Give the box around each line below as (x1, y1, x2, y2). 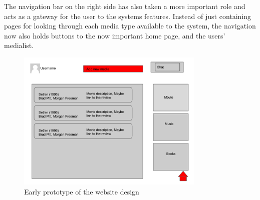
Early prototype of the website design (24, 186, 139, 196)
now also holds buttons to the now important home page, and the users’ (4, 30, 225, 40)
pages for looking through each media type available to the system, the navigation (4, 20, 256, 31)
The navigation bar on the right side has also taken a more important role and (4, 1, 245, 11)
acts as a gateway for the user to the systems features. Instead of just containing (4, 10, 251, 21)
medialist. (4, 40, 34, 50)
